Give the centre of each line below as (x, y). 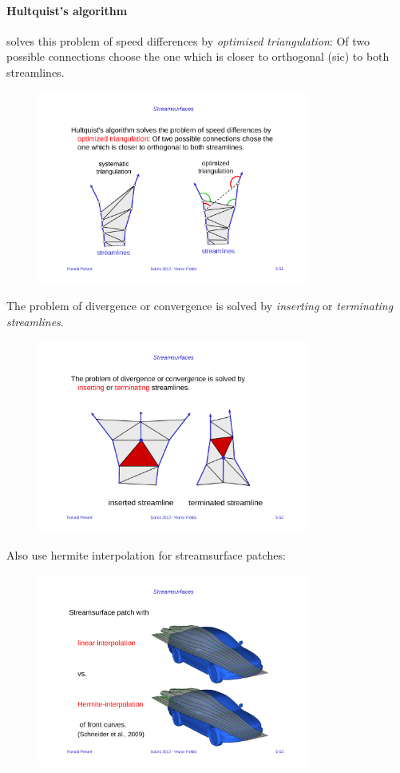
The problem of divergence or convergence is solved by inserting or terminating (200, 306)
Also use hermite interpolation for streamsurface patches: (146, 555)
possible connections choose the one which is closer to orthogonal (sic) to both (198, 56)
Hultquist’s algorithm (67, 10)
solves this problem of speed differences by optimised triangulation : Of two (188, 40)
